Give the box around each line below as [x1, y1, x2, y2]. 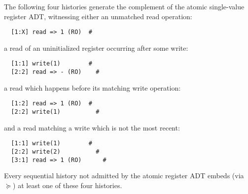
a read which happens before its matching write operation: [4, 82, 181, 93]
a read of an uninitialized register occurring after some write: [4, 42, 188, 53]
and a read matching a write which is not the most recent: [4, 122, 180, 132]
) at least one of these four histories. [13, 180, 122, 190]
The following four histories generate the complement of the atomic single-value [4, 1, 245, 11]
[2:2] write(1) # [11, 108, 100, 115]
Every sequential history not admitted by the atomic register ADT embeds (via [4, 170, 244, 181]
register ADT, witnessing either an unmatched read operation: [4, 11, 192, 21]
